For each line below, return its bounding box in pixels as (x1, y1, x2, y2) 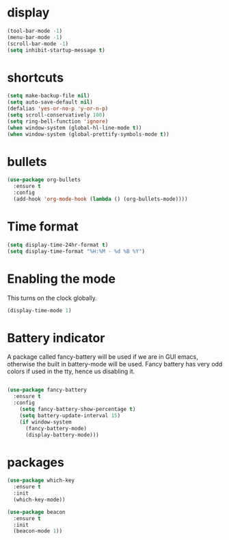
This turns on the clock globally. (7, 294, 98, 302)
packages (7, 454, 65, 470)
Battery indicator (7, 330, 105, 346)
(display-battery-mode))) (25, 431, 99, 438)
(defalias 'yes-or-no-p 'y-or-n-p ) (7, 105, 109, 113)
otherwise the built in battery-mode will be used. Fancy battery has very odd (7, 360, 223, 368)
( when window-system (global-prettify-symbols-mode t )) (7, 130, 170, 138)
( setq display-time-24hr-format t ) (7, 242, 109, 248)
